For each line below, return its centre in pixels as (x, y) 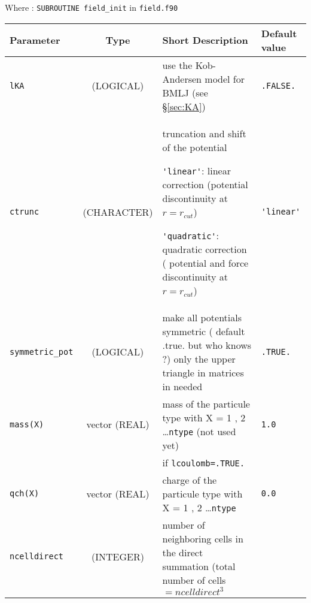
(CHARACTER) (118, 212)
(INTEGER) (118, 556)
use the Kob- (189, 65)
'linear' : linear (196, 170)
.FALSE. (278, 85)
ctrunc (25, 212)
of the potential (195, 147)
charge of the (190, 480)
